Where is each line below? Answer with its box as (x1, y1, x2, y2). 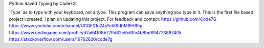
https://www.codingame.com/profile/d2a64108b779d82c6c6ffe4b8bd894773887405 (9, 29, 182, 36)
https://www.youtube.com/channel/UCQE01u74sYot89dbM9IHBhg (9, 23, 143, 29)
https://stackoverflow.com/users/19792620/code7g (9, 36, 112, 42)
